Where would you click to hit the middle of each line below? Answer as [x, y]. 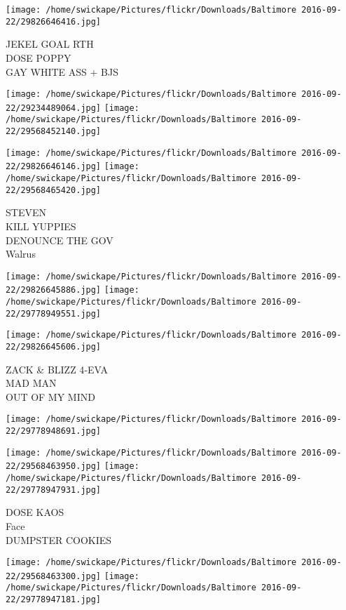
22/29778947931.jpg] [54, 490]
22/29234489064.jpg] [54, 108]
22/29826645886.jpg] [54, 290]
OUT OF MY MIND [50, 396]
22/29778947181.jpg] [54, 600]
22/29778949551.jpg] [54, 313]
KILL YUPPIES [41, 226]
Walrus [21, 254]
